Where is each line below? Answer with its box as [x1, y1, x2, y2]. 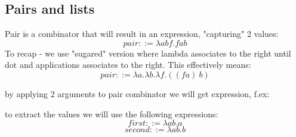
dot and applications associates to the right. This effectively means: [5, 58, 251, 71]
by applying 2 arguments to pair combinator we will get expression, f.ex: [5, 87, 270, 99]
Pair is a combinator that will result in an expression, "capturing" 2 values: [5, 27, 279, 40]
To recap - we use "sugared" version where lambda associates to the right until [5, 46, 291, 59]
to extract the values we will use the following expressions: [5, 107, 218, 120]
